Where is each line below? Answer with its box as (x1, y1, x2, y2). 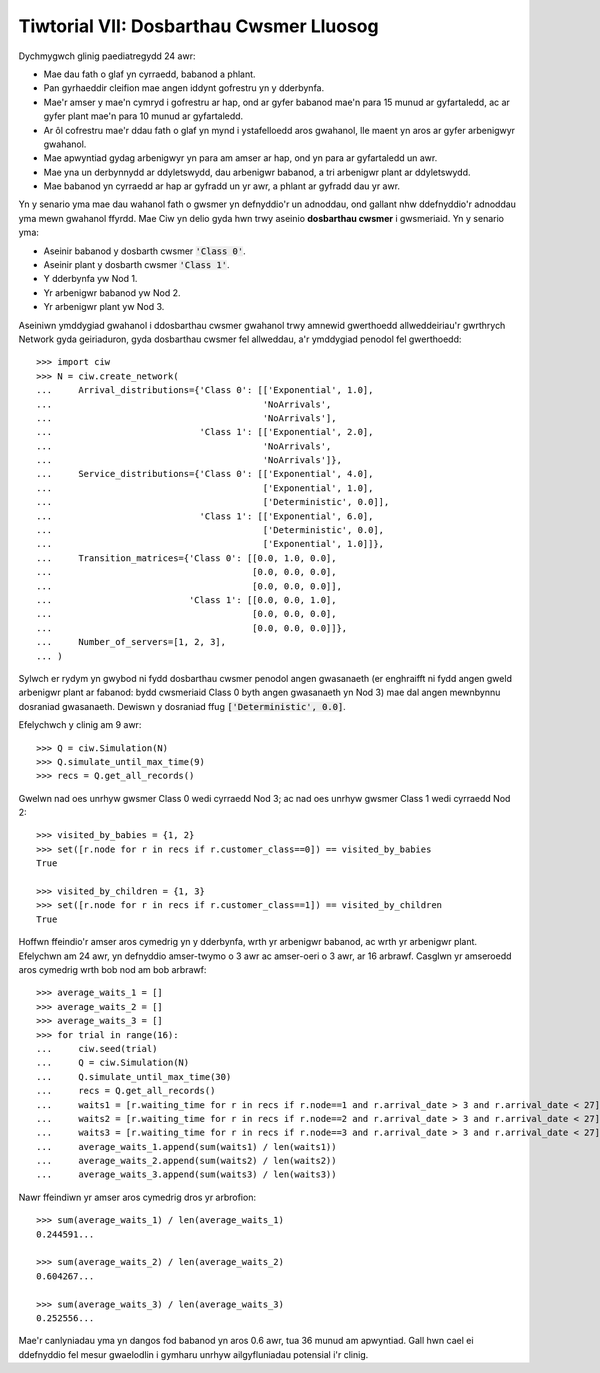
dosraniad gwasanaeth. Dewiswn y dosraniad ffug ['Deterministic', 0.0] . (18, 700, 347, 712)
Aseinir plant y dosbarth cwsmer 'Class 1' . (43, 259, 230, 271)
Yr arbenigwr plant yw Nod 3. (43, 301, 165, 313)
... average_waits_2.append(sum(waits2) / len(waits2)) (36, 1155, 337, 1167)
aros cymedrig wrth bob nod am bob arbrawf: (18, 963, 207, 975)
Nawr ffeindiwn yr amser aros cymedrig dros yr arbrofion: (18, 1191, 257, 1203)
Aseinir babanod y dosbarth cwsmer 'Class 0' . (43, 245, 246, 257)
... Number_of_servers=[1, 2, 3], (36, 636, 227, 648)
